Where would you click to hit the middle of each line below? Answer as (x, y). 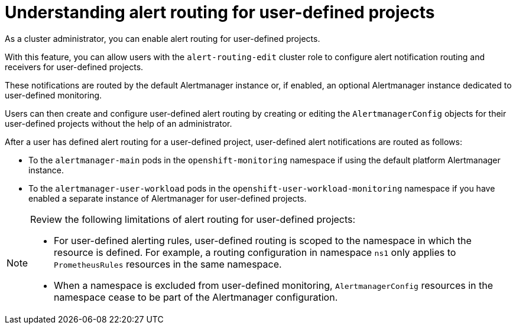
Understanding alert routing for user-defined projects (220, 12)
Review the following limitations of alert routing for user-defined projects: (193, 219)
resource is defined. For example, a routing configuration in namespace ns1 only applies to (255, 252)
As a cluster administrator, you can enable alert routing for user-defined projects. (163, 38)
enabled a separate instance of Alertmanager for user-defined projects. (168, 198)
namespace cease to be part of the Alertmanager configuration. (196, 297)
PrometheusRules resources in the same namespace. (168, 264)
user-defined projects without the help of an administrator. (119, 123)
